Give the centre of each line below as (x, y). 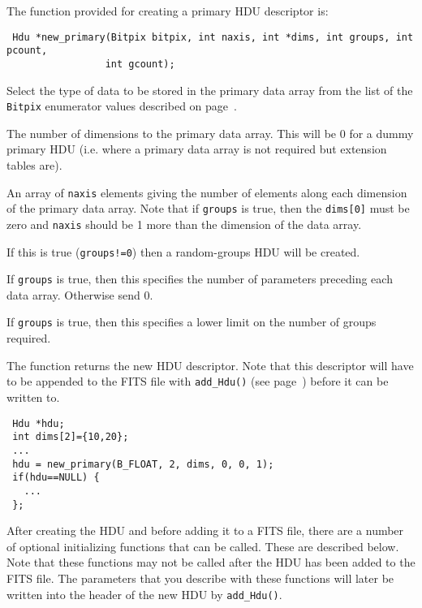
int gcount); (140, 64)
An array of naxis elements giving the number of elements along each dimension (207, 192)
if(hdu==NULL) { (56, 478)
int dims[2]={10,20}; (71, 437)
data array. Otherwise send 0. (80, 294)
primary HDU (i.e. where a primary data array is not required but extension (197, 149)
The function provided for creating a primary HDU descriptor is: (168, 11)
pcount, (27, 51)
